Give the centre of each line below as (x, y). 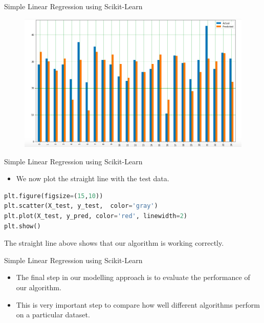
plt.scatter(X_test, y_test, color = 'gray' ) (81, 206)
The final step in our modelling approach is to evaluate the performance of (133, 277)
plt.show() (23, 226)
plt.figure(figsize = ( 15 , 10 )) (54, 196)
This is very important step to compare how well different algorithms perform (138, 304)
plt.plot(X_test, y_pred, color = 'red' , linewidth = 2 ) (96, 216)
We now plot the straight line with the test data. (93, 178)
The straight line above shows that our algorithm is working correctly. (114, 243)
